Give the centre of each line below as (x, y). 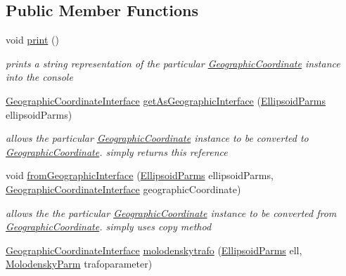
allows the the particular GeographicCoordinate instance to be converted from (171, 212)
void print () (32, 40)
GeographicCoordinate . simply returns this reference (117, 151)
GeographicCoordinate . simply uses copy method (109, 226)
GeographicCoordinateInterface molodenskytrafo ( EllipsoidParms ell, (154, 250)
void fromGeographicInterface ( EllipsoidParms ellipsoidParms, (140, 175)
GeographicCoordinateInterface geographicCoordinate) (123, 189)
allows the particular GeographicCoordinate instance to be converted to (157, 138)
